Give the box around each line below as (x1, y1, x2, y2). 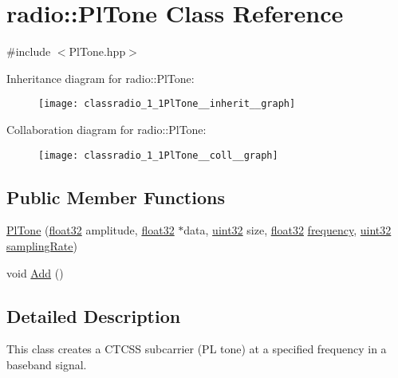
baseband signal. (6, 356, 87, 372)
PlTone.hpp (69, 43, 126, 60)
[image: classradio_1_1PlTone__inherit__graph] (38, 98, 296, 110)
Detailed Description (6, 303, 181, 328)
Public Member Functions (6, 184, 225, 209)
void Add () (6, 264, 64, 281)
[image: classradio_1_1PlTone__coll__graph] (38, 149, 278, 161)
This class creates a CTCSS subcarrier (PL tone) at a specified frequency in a (6, 341, 387, 357)
